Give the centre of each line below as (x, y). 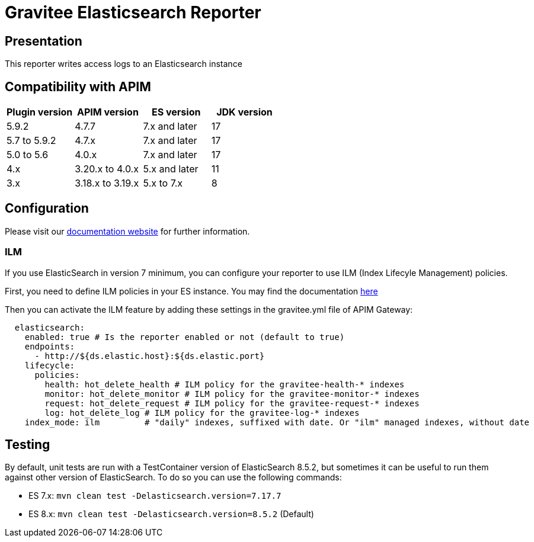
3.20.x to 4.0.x (107, 169)
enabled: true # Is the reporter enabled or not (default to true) (185, 337)
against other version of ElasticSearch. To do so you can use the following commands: (173, 477)
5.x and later (171, 169)
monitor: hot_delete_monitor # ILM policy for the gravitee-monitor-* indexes (232, 394)
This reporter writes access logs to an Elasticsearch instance (124, 64)
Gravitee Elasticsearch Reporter (133, 12)
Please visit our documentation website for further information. (127, 231)
